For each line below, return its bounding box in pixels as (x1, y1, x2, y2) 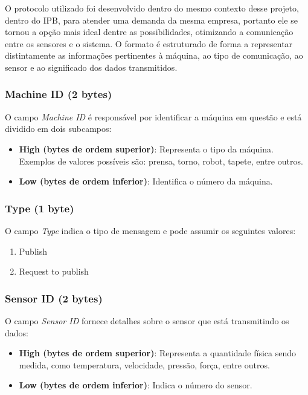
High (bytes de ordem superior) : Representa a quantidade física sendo (19, 347, 296, 359)
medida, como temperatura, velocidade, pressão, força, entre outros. (19, 358, 270, 371)
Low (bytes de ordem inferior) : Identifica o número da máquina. (19, 175, 273, 188)
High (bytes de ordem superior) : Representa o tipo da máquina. (19, 142, 274, 155)
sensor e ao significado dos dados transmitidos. (5, 60, 178, 73)
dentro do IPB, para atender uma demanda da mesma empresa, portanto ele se (5, 13, 298, 26)
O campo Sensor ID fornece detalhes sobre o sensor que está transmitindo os (5, 314, 289, 327)
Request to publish (19, 265, 89, 278)
